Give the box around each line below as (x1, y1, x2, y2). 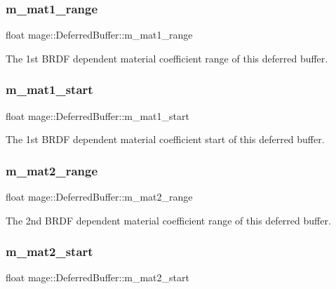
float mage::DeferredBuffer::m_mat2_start (6, 270, 189, 285)
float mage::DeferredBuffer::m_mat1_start (6, 108, 189, 123)
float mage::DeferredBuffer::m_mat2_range (6, 189, 193, 204)
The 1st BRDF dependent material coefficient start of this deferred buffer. (6, 132, 325, 147)
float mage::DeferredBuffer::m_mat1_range (6, 27, 193, 42)
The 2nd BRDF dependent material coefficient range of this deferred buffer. (6, 213, 331, 227)
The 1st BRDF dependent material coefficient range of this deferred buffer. (6, 51, 328, 65)
